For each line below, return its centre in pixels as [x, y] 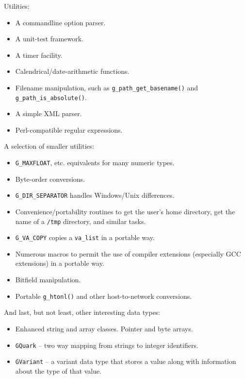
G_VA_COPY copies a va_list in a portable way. [85, 237]
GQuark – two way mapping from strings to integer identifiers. [107, 345]
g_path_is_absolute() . [51, 97]
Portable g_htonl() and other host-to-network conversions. [104, 296]
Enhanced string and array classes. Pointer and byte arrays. [104, 328]
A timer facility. [39, 55]
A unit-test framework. [49, 39]
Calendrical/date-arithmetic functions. [72, 71]
